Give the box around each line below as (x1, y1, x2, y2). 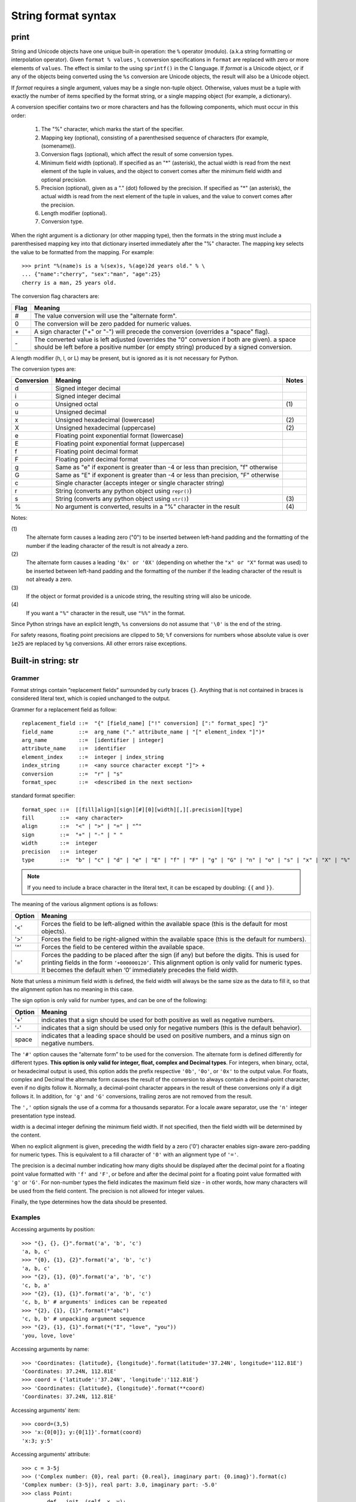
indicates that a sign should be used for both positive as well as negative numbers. (41, 1015, 275, 1024)
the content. (11, 1131, 41, 1139)
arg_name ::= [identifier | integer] (22, 737, 164, 743)
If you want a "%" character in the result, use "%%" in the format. (26, 609, 186, 616)
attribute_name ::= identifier (22, 745, 126, 752)
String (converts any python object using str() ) (55, 494, 189, 503)
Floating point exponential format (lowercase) (55, 431, 184, 440)
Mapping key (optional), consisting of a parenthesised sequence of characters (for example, (41, 134, 269, 141)
